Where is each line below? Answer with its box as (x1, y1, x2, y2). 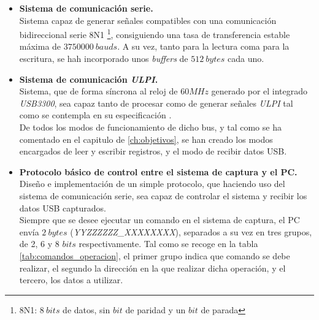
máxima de (19, 40, 61, 53)
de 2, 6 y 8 (19, 237, 60, 250)
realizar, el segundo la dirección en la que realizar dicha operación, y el (19, 261, 286, 274)
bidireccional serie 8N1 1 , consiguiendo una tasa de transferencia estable (19, 26, 290, 40)
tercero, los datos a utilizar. (19, 273, 123, 286)
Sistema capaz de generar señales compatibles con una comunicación (19, 13, 277, 26)
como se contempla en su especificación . (19, 109, 172, 121)
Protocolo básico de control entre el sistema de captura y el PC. (19, 165, 298, 178)
